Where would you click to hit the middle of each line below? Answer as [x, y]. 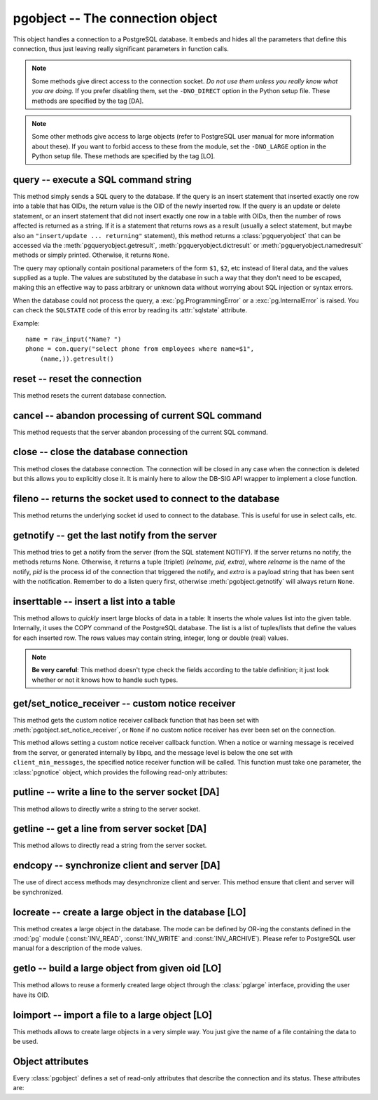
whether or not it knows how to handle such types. [105, 680]
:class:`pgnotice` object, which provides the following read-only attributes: [120, 772]
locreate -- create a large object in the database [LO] [129, 912]
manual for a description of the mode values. [78, 948]
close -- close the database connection [100, 452]
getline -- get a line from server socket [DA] [110, 829]
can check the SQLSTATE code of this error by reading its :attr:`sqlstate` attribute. [130, 310]
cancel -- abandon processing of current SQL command [138, 416]
